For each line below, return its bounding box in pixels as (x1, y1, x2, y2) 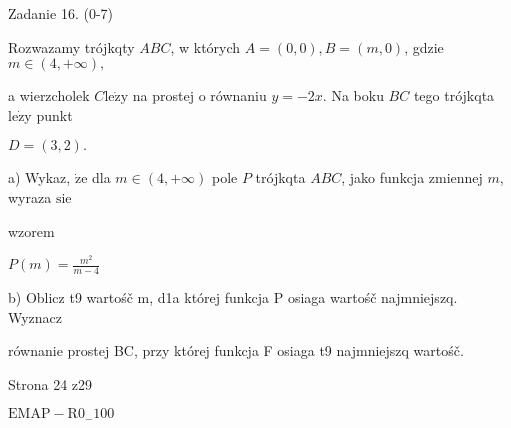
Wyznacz (8, 306, 63, 327)
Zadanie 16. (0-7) (8, 3, 113, 23)
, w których (170, 36, 241, 57)
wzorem (8, 220, 55, 241)
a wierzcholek (8, 85, 90, 106)
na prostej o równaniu (132, 85, 267, 106)
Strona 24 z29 (8, 373, 93, 394)
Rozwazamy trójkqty (8, 36, 135, 57)
